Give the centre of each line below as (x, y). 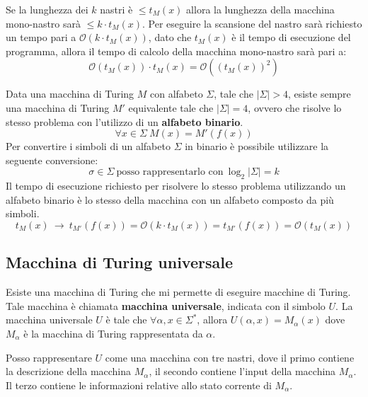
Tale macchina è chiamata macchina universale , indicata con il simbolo (166, 305)
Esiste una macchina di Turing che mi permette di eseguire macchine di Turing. (178, 292)
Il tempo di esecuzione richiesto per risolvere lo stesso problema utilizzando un (176, 186)
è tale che (126, 320)
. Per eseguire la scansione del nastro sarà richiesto (252, 23)
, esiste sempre (319, 94)
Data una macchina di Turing (70, 94)
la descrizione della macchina (69, 371)
